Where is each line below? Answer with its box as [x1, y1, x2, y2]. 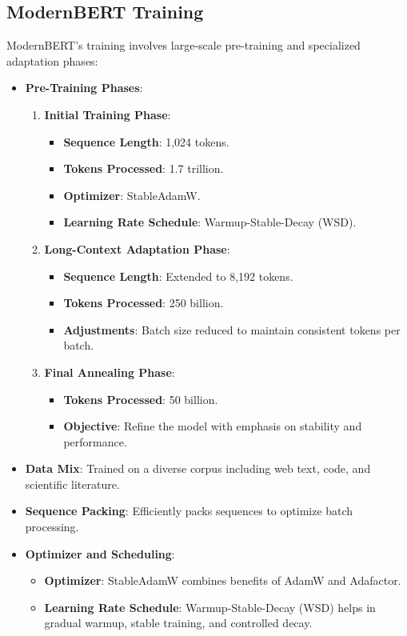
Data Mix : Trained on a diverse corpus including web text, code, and [25, 460, 371, 477]
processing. [25, 518, 79, 535]
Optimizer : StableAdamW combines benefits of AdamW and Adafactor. [44, 572, 401, 589]
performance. [63, 433, 127, 450]
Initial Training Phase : [44, 106, 171, 122]
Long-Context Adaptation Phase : [44, 240, 230, 257]
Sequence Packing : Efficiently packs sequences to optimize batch [25, 502, 353, 519]
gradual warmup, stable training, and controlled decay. [44, 614, 313, 631]
